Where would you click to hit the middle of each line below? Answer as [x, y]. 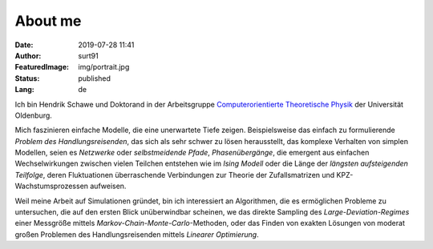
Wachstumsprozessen [51, 186]
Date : [24, 45]
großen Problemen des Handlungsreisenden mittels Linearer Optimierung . [137, 234]
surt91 [89, 55]
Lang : [25, 90]
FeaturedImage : [42, 67]
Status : [27, 78]
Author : [28, 55]
